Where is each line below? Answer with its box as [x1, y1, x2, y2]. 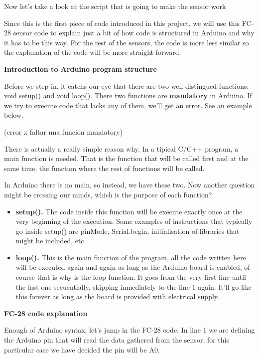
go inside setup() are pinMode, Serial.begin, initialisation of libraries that [15, 225, 240, 236]
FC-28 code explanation [4, 308, 88, 318]
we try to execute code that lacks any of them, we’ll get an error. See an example [4, 100, 252, 110]
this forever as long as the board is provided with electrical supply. [15, 291, 219, 302]
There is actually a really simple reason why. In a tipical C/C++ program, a [4, 143, 239, 154]
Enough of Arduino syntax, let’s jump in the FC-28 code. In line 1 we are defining [4, 325, 255, 335]
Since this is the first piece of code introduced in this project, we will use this [4, 17, 240, 28]
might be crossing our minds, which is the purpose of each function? [4, 189, 212, 199]
